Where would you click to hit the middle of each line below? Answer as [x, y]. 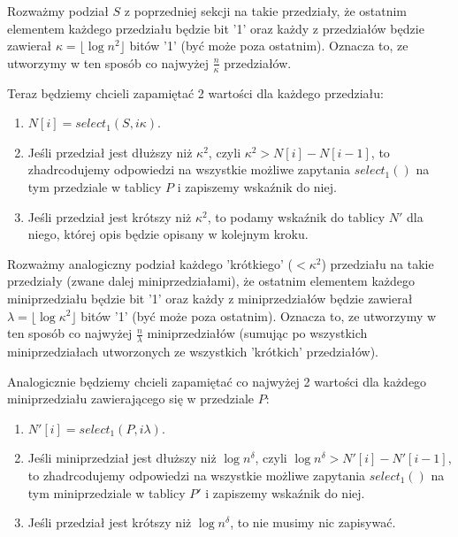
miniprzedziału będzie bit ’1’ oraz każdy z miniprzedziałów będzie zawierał [210, 298]
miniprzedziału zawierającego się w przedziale [131, 399]
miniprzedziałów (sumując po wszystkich [257, 333]
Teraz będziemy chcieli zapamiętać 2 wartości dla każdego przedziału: [196, 92]
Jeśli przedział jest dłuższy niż [110, 152]
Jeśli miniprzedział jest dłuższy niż [122, 458]
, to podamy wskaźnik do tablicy [296, 216]
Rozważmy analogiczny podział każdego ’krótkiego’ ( [150, 263]
